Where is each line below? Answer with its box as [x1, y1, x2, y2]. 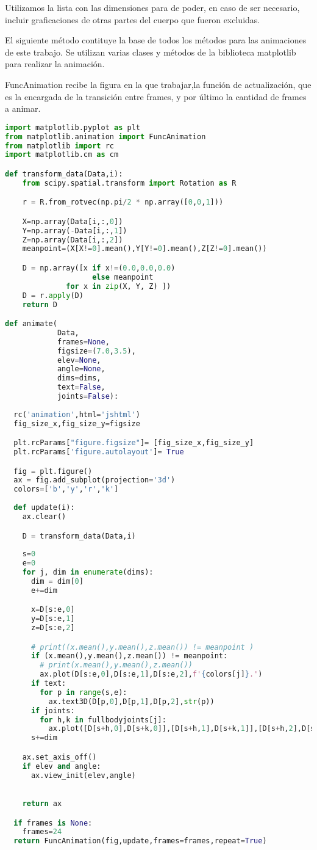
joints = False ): [57, 392, 119, 401]
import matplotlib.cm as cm [5, 150, 119, 159]
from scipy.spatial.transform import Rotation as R [22, 178, 237, 187]
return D [22, 300, 57, 309]
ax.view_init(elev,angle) [30, 771, 136, 780]
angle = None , [57, 365, 105, 374]
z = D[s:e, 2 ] [30, 623, 75, 633]
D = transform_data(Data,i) [22, 531, 136, 540]
